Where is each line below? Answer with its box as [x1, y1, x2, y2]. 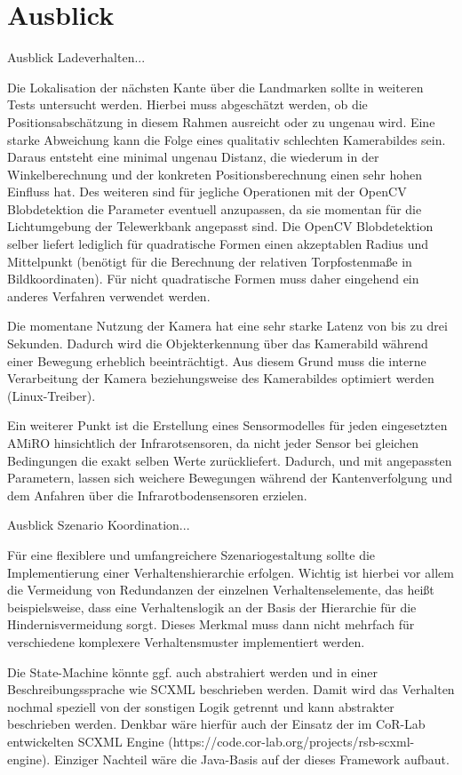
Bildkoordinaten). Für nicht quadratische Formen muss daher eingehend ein [7, 269, 419, 288]
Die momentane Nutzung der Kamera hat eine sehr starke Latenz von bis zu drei [7, 316, 448, 335]
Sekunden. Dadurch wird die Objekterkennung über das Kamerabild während [7, 334, 428, 353]
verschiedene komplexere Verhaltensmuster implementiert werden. [7, 632, 365, 651]
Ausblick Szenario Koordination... [7, 515, 190, 534]
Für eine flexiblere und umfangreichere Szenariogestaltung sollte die [7, 545, 376, 563]
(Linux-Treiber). [7, 386, 96, 404]
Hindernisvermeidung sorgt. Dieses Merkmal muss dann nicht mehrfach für [7, 615, 415, 634]
